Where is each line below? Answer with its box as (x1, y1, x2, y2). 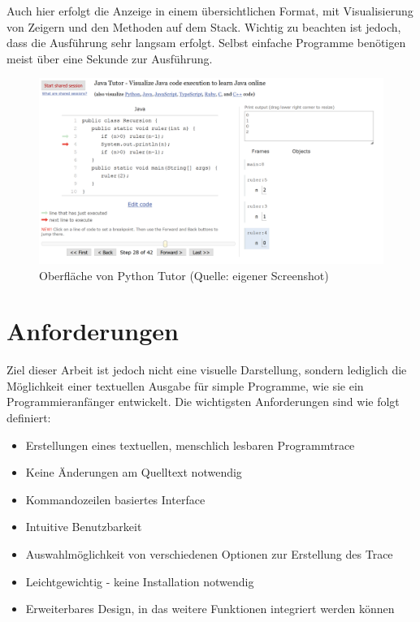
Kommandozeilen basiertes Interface (25, 490, 206, 508)
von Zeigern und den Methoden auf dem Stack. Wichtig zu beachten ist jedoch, (6, 18, 401, 35)
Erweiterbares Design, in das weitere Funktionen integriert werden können (25, 600, 395, 617)
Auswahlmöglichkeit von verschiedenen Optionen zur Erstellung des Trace (25, 546, 393, 562)
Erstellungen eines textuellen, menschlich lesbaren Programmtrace (25, 436, 355, 453)
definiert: (6, 409, 51, 426)
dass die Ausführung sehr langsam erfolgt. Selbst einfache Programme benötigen (6, 34, 406, 51)
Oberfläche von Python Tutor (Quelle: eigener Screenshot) (39, 266, 329, 283)
